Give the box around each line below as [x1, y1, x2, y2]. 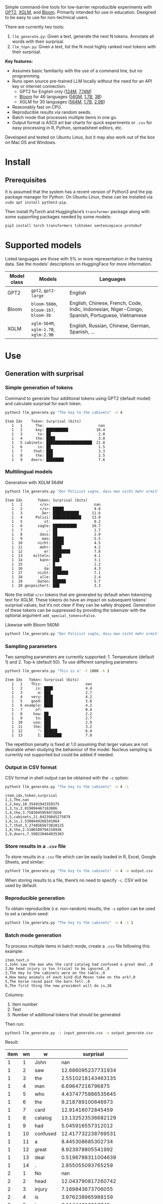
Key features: [5, 59, 33, 64]
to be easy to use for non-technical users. [5, 15, 89, 20]
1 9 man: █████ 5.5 [11, 536, 101, 541]
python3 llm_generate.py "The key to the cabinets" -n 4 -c [5, 785, 130, 790]
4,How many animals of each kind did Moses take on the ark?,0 [5, 975, 136, 980]
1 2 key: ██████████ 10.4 [11, 427, 105, 432]
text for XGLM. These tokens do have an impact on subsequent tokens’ [5, 597, 147, 603]
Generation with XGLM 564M [5, 479, 64, 485]
